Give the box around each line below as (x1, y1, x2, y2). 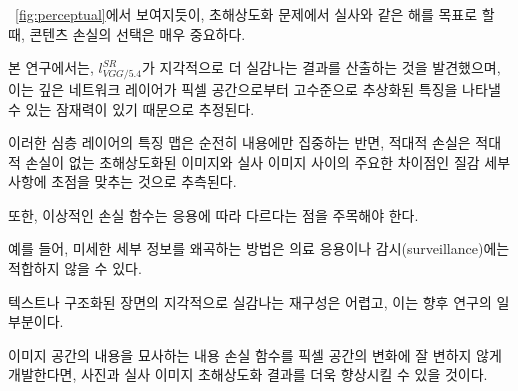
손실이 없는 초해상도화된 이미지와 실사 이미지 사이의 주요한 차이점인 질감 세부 (25, 151, 511, 172)
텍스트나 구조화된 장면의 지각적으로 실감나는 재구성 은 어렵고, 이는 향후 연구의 (8, 291, 492, 312)
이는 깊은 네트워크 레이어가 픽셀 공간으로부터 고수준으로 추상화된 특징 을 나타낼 (8, 78, 501, 99)
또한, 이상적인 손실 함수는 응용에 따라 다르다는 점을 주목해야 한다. (8, 204, 419, 225)
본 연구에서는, (8, 57, 94, 78)
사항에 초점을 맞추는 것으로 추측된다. (8, 171, 237, 192)
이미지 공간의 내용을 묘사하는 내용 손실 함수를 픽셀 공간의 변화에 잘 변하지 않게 (8, 344, 502, 365)
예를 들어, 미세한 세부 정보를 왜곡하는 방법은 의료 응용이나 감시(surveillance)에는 (8, 238, 510, 259)
